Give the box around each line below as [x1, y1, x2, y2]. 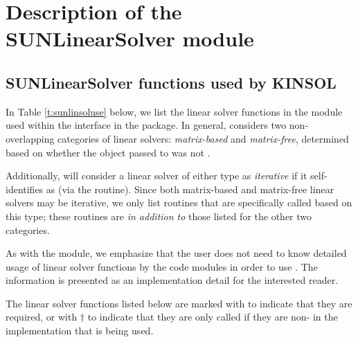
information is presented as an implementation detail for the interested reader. [6, 273, 339, 287]
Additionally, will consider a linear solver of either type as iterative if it [6, 168, 307, 183]
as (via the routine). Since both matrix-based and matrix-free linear [46, 181, 334, 196]
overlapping [6, 131, 55, 145]
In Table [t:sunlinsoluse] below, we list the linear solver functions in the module [6, 104, 343, 118]
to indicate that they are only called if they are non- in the [87, 309, 338, 324]
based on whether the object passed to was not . [6, 145, 211, 159]
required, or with [6, 309, 78, 324]
